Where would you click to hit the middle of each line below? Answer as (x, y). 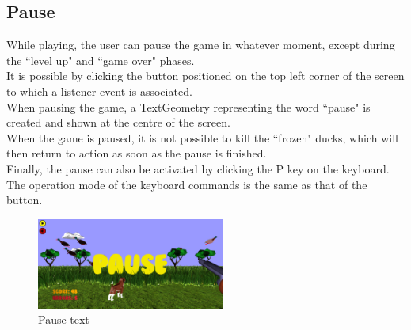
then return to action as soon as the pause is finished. (137, 153)
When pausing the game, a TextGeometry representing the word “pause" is (188, 106)
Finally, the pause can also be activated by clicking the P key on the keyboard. (198, 168)
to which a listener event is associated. (99, 91)
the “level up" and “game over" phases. (101, 60)
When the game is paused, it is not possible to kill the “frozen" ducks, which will (202, 137)
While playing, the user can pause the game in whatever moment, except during (201, 45)
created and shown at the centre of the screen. (118, 122)
